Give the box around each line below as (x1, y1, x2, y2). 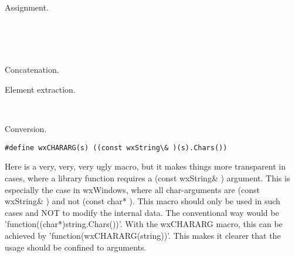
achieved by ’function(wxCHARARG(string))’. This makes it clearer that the (5, 229, 281, 241)
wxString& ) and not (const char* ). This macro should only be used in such (5, 195, 280, 207)
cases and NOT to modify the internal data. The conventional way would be (5, 206, 279, 218)
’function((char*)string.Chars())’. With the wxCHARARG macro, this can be (5, 218, 283, 230)
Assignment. (5, 1, 49, 13)
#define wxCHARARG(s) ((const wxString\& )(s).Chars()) (5, 143, 228, 152)
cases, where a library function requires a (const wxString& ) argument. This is (5, 172, 290, 184)
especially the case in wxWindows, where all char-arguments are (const (5, 183, 260, 195)
